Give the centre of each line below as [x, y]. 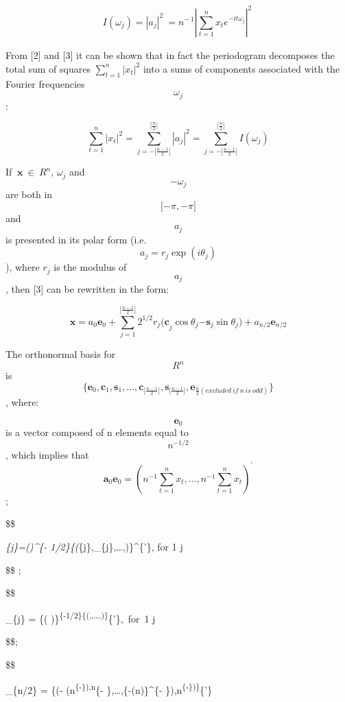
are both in [29, 194]
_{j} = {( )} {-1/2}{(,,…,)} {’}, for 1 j [81, 617]
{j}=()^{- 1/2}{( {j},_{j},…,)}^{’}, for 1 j [94, 546]
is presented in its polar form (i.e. [76, 239]
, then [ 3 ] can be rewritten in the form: [87, 289]
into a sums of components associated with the [241, 68]
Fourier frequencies [45, 83]
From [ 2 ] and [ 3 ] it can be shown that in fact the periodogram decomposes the [170, 55]
